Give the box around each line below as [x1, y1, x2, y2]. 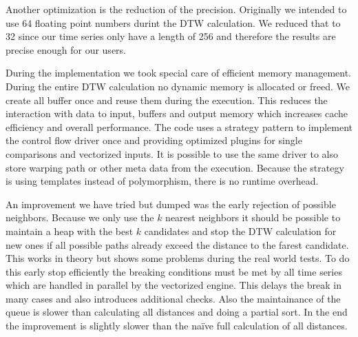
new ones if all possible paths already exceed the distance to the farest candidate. [6, 237, 349, 252]
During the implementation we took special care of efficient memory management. [6, 65, 351, 80]
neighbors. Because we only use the [6, 210, 154, 225]
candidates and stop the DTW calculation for [144, 223, 337, 238]
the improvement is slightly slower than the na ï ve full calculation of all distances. [6, 318, 348, 333]
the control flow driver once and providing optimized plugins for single [6, 133, 302, 147]
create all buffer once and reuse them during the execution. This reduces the [6, 92, 328, 107]
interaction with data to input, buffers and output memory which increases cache [6, 106, 348, 121]
